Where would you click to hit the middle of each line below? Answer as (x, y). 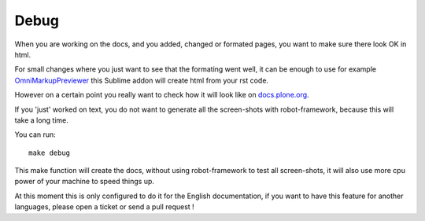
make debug (50, 153)
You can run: (35, 134)
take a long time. (41, 120)
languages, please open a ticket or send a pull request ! (104, 207)
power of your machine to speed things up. (85, 182)
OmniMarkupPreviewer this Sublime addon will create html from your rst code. (142, 80)
